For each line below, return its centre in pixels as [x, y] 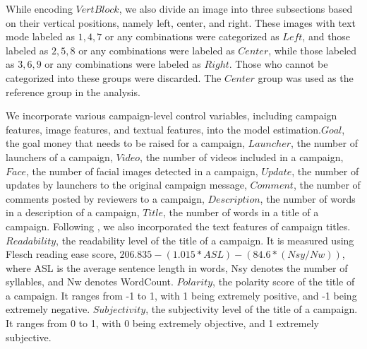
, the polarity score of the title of [284, 282]
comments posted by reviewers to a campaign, [105, 198]
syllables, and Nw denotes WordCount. [90, 282]
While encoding [39, 8]
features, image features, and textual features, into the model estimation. [163, 129]
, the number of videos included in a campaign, [242, 156]
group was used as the [306, 77]
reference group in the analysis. [73, 91]
